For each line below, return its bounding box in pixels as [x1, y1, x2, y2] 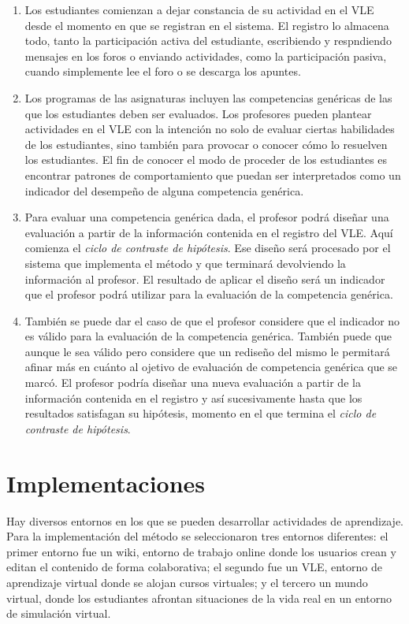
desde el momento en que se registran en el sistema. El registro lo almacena [24, 17, 389, 33]
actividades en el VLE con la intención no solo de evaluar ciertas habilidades [24, 121, 395, 137]
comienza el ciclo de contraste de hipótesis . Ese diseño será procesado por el [24, 240, 391, 256]
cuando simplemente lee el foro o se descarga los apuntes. [24, 63, 301, 80]
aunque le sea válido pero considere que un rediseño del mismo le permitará [24, 343, 390, 359]
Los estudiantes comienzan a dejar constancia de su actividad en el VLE [24, 2, 374, 17]
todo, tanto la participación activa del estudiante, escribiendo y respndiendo [24, 32, 392, 49]
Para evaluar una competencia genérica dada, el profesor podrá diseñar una [24, 209, 389, 225]
